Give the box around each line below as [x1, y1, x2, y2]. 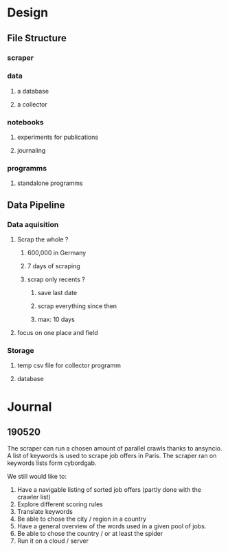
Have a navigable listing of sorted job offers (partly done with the [16, 486, 201, 494]
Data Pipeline [7, 199, 65, 210]
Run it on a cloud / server [16, 537, 89, 545]
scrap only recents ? [27, 275, 86, 283]
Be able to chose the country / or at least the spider [16, 530, 163, 538]
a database [16, 87, 49, 95]
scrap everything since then [37, 302, 117, 310]
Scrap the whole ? [16, 235, 69, 244]
